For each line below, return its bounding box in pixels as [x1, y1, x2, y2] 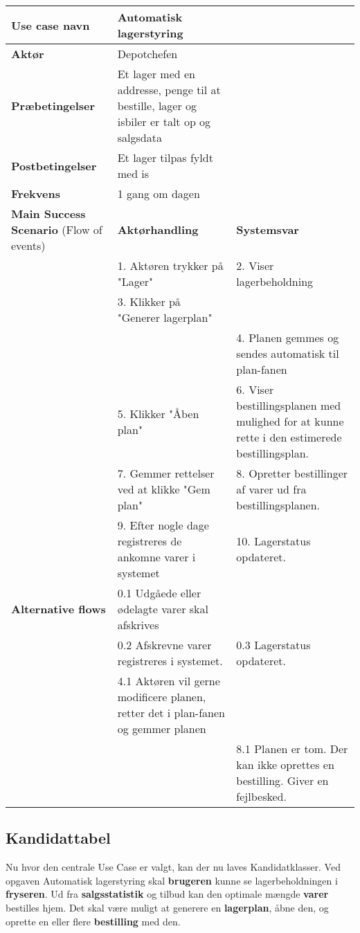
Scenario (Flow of [11, 221, 102, 237]
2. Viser [236, 257, 274, 273]
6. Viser [236, 381, 274, 397]
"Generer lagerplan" [117, 309, 213, 325]
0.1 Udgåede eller [117, 585, 201, 601]
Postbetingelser [11, 157, 97, 174]
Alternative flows [11, 601, 106, 617]
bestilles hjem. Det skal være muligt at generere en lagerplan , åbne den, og [6, 900, 329, 914]
